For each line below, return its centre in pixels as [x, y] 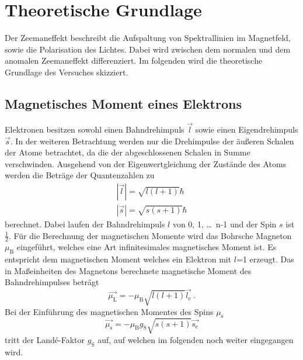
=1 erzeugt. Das [265, 259]
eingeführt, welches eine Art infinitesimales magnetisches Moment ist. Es [147, 247]
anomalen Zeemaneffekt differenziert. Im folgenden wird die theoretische [134, 60]
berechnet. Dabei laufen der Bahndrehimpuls [85, 224]
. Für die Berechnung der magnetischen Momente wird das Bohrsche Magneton [150, 235]
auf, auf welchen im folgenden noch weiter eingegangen [196, 339]
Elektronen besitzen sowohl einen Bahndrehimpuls [95, 129]
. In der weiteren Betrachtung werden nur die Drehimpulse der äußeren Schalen [152, 141]
